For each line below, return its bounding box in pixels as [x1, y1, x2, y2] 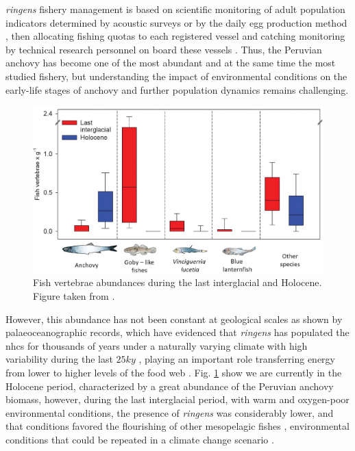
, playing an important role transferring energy [138, 352, 336, 366]
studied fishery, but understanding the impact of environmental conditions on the [5, 68, 347, 83]
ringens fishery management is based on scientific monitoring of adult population [5, 2, 345, 16]
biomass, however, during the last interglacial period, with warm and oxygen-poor [5, 392, 350, 407]
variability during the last [5, 352, 113, 366]
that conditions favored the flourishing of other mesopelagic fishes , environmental [5, 419, 350, 433]
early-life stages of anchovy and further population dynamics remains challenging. [5, 82, 349, 96]
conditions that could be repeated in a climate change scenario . [5, 432, 274, 446]
